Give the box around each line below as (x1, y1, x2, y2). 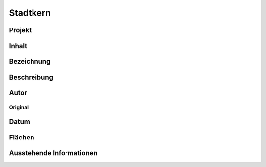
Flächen (9, 133, 34, 141)
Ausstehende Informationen (9, 149, 98, 157)
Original (9, 104, 29, 111)
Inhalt (9, 42, 27, 50)
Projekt (9, 26, 32, 34)
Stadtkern (9, 7, 51, 18)
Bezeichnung (9, 57, 51, 66)
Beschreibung (9, 73, 54, 82)
